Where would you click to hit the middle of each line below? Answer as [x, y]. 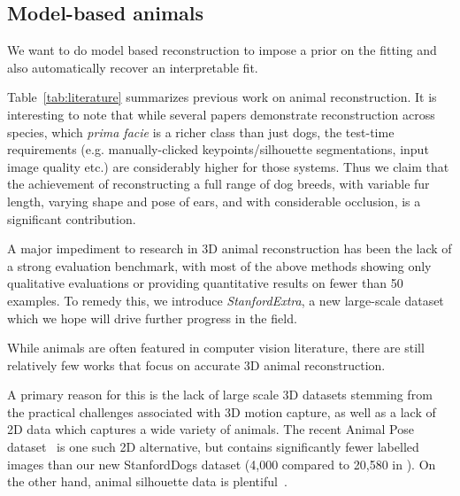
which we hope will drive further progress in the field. [152, 318]
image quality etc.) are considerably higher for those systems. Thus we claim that [228, 166]
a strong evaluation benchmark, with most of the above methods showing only [219, 265]
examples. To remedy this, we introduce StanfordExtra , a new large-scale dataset [226, 300]
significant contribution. [72, 218]
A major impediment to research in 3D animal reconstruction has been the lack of [230, 248]
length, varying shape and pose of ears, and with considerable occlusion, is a [214, 201]
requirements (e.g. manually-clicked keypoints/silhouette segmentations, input [218, 149]
